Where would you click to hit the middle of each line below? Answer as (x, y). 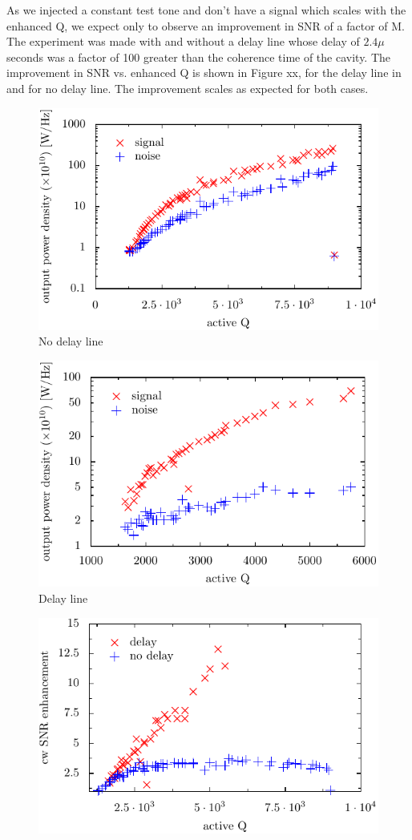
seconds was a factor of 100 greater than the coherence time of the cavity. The (199, 57)
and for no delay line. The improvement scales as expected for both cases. (188, 88)
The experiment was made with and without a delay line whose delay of (183, 41)
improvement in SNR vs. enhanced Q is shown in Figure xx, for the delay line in (204, 73)
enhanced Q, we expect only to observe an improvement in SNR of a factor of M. (206, 25)
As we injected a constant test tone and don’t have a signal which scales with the (206, 10)
